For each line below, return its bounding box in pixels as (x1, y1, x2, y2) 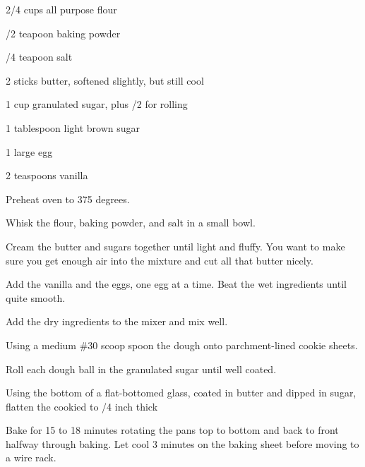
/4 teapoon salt (6, 49, 73, 64)
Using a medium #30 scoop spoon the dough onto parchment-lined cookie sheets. (6, 337, 358, 352)
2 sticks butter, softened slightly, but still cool (6, 73, 204, 87)
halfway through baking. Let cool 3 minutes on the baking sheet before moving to (6, 436, 359, 451)
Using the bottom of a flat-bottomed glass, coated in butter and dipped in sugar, (6, 385, 357, 400)
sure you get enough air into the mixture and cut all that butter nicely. (6, 253, 313, 267)
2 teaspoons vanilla (6, 168, 88, 183)
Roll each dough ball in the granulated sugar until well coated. (6, 361, 277, 376)
